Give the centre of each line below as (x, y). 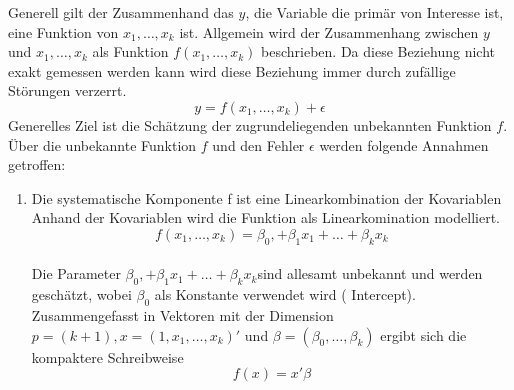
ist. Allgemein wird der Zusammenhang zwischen (329, 31)
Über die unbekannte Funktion (102, 144)
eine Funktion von (63, 31)
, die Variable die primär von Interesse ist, (374, 12)
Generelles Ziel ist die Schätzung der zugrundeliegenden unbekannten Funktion (250, 124)
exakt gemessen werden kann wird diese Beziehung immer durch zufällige (232, 70)
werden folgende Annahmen (404, 144)
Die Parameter (76, 273)
